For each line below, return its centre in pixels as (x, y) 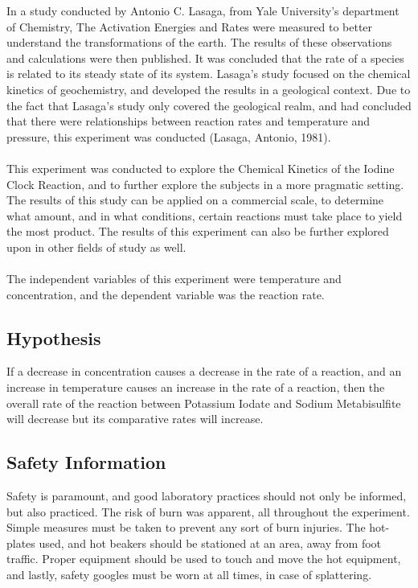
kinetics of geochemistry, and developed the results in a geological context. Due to (209, 89)
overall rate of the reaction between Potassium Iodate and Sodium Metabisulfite (204, 403)
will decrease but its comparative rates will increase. (135, 419)
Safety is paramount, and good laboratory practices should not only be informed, (207, 496)
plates (21, 543)
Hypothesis (54, 337)
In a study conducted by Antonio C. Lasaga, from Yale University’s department (203, 10)
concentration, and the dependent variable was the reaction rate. (166, 294)
